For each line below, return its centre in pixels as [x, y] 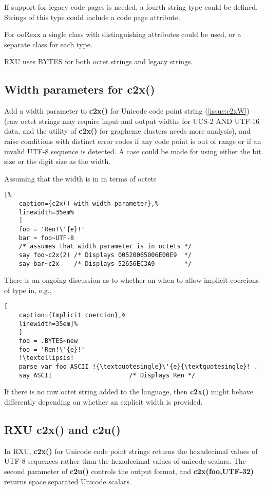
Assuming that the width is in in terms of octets [80, 178]
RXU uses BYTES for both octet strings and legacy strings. [99, 61]
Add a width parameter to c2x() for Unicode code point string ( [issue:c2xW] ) [127, 111]
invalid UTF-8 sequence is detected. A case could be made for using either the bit [133, 151]
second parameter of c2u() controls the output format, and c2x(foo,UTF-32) [129, 471]
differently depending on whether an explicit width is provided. [103, 401]
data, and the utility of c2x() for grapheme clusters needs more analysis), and [127, 131]
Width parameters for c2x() [80, 89]
